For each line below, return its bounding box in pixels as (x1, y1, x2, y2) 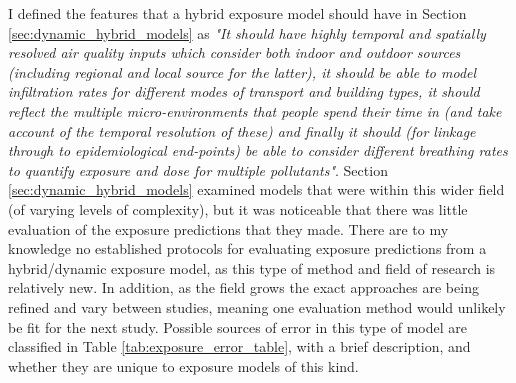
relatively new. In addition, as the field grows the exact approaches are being (8, 277, 479, 298)
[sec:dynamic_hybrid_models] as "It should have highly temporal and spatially (8, 22, 486, 43)
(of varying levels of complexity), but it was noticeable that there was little (8, 198, 468, 219)
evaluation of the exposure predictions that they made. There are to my (8, 218, 449, 239)
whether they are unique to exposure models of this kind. (8, 355, 359, 376)
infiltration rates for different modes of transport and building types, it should (8, 81, 480, 102)
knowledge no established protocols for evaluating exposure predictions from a (8, 238, 487, 259)
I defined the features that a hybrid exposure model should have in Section (8, 3, 467, 23)
